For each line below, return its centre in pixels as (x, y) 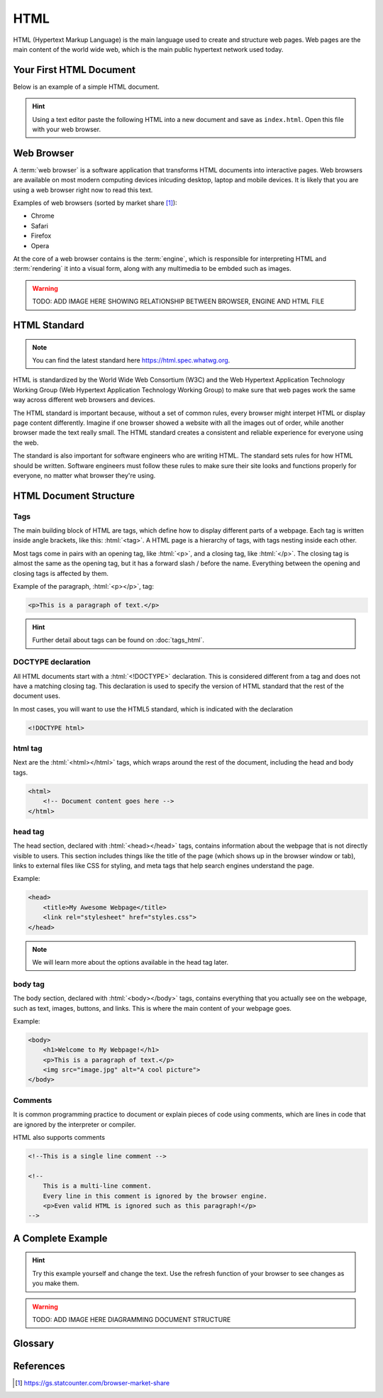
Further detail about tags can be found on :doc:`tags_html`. (118, 640)
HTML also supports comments (59, 1137)
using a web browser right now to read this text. (83, 190)
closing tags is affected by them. (61, 573)
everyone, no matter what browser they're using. (84, 475)
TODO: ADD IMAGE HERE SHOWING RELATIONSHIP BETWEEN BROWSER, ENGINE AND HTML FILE (178, 301)
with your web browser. (67, 129)
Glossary (34, 1343)
